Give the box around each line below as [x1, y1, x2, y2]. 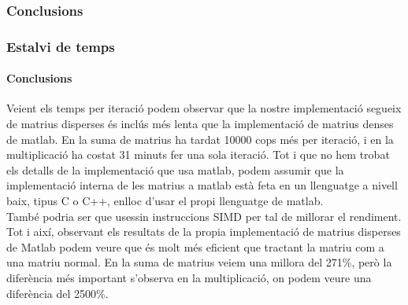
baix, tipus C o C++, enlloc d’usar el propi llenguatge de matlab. [6, 193, 324, 209]
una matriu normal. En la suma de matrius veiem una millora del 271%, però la [6, 254, 392, 270]
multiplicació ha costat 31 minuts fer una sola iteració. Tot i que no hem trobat [6, 146, 390, 163]
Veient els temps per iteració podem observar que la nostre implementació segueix [6, 100, 402, 116]
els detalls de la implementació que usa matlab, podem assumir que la [6, 161, 344, 178]
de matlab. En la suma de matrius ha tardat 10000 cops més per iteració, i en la [6, 130, 394, 147]
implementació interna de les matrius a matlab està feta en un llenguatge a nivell [6, 177, 398, 193]
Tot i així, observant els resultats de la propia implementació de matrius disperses [6, 223, 401, 240]
